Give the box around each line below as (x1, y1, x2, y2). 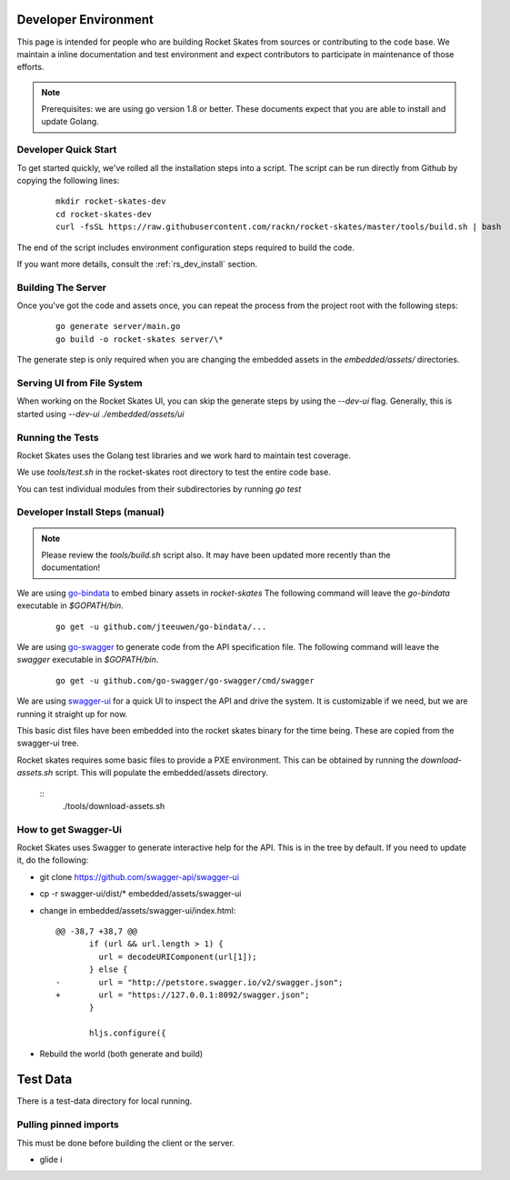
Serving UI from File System (16, 377, 143, 390)
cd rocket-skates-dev (55, 209, 152, 219)
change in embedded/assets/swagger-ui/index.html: (39, 905, 236, 915)
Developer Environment (16, 12, 155, 27)
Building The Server (16, 281, 107, 294)
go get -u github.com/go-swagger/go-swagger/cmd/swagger (55, 675, 315, 685)
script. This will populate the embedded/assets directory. (55, 767, 268, 778)
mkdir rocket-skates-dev (55, 196, 166, 206)
